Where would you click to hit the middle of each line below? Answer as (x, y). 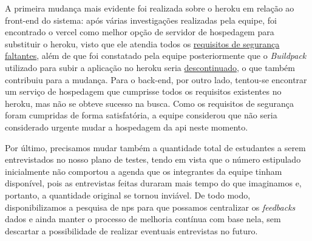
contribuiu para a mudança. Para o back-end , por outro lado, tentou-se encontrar (156, 79)
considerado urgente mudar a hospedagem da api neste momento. (127, 127)
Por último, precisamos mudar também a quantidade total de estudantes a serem (155, 147)
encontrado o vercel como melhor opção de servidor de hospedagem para (140, 32)
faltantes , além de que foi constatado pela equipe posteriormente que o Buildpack (156, 56)
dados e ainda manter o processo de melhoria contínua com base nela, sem (143, 219)
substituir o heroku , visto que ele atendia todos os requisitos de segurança (142, 43)
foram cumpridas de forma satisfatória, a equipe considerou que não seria (141, 115)
